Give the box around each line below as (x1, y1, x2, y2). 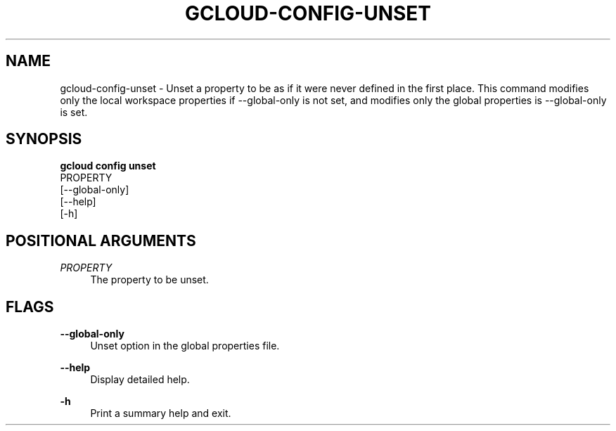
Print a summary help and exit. (90, 407, 231, 420)
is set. (60, 105, 88, 118)
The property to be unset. (90, 274, 209, 286)
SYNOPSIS (6, 130, 82, 148)
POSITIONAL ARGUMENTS (6, 231, 196, 250)
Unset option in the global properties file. (90, 340, 280, 352)
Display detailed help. (90, 373, 190, 386)
